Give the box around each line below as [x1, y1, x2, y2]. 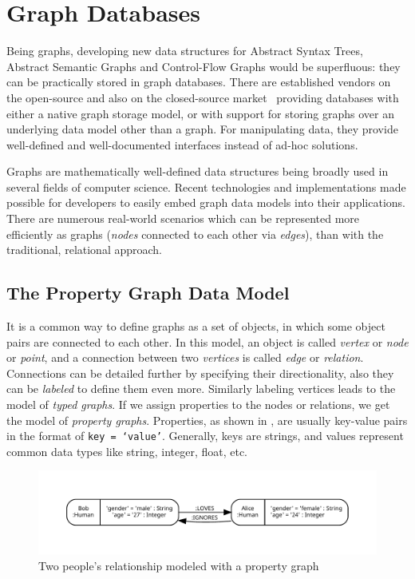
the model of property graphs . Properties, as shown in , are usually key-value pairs [6, 411, 408, 428]
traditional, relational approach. [6, 241, 163, 258]
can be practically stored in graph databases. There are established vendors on [6, 73, 391, 90]
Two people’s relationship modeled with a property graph [38, 557, 319, 573]
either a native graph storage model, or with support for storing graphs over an [6, 105, 395, 121]
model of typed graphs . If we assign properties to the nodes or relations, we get [6, 396, 390, 413]
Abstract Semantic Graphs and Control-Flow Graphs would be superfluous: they [6, 58, 401, 74]
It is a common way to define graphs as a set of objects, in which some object [6, 318, 385, 335]
